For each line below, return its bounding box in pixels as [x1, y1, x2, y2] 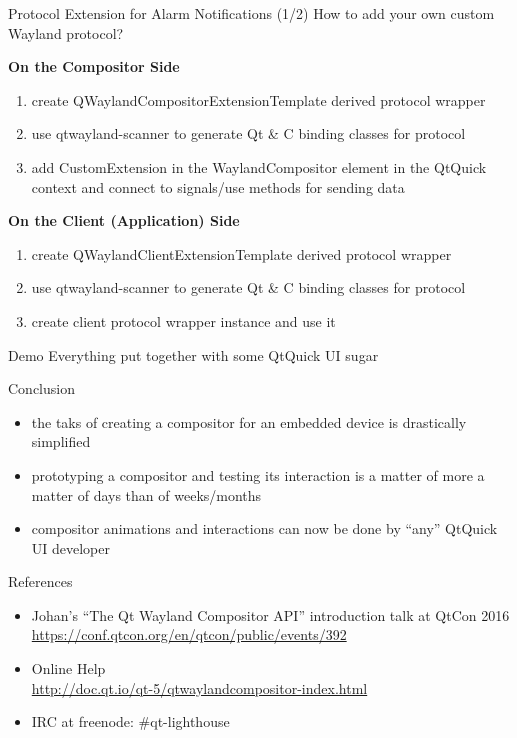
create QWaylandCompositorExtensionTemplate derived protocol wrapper [31, 89, 486, 110]
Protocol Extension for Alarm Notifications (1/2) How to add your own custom [8, 3, 495, 23]
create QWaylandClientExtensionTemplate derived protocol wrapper [31, 243, 452, 264]
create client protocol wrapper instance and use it [31, 310, 336, 331]
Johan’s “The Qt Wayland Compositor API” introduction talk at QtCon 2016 [31, 604, 510, 625]
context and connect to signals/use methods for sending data [31, 176, 405, 197]
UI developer [31, 537, 111, 558]
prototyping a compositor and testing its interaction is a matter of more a [31, 464, 485, 485]
